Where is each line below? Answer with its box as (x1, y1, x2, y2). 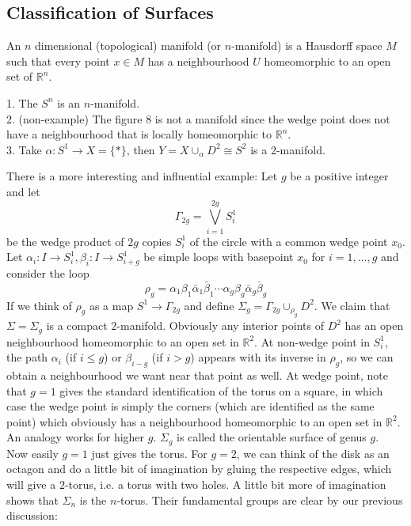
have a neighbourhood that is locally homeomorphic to (6, 126, 272, 142)
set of (6, 68, 33, 85)
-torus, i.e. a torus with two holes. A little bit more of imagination (64, 475, 386, 492)
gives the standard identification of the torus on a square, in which (59, 382, 383, 399)
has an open (344, 317, 404, 334)
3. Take (6, 141, 42, 157)
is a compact (46, 317, 108, 334)
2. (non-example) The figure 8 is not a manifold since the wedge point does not (6, 110, 390, 127)
